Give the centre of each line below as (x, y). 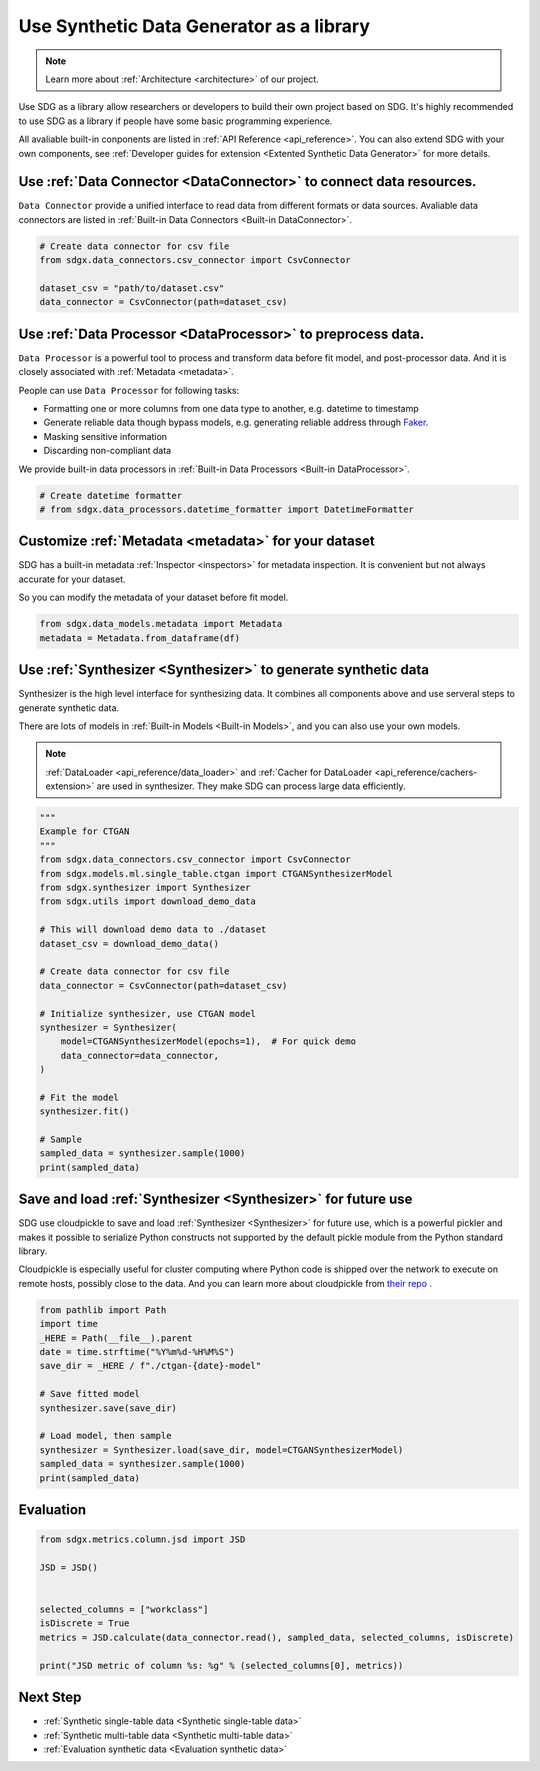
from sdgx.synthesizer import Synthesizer (145, 887)
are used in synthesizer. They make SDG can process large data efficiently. (251, 786)
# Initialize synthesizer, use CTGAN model (148, 1013)
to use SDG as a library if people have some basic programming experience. (175, 121)
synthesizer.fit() (84, 1111)
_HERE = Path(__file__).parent (116, 1338)
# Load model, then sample (105, 1436)
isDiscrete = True (84, 1623)
